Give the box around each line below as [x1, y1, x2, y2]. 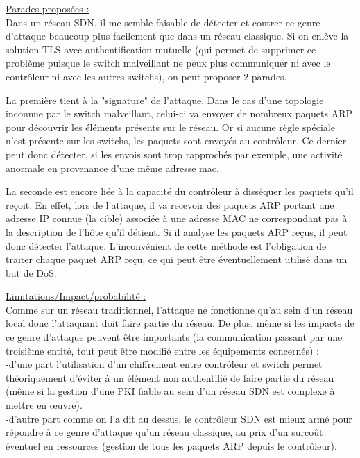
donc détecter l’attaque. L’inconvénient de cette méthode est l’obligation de [6, 238, 327, 253]
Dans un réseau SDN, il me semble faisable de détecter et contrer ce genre [6, 15, 320, 29]
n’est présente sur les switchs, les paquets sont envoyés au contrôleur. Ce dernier [6, 133, 347, 148]
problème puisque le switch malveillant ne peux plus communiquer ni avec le [6, 56, 331, 70]
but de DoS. [6, 265, 57, 280]
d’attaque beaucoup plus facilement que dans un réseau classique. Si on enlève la [6, 28, 349, 43]
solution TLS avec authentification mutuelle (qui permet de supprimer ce [6, 42, 316, 56]
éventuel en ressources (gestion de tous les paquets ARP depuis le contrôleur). [6, 438, 337, 452]
